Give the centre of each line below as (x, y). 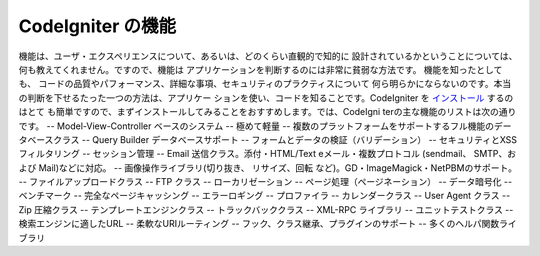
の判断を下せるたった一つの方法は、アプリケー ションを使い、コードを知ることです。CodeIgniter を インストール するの (266, 97)
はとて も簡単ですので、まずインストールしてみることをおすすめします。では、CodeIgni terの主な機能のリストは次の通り (267, 112)
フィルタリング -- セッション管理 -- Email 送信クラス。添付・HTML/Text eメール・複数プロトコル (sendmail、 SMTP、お (267, 154)
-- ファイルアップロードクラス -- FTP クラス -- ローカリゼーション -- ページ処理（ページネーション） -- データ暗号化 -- (265, 182)
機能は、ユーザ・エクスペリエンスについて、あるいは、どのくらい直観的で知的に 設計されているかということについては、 (268, 56)
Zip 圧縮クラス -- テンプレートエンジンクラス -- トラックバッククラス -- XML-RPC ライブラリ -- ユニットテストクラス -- (266, 209)
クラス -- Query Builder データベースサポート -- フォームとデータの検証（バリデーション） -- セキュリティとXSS (285, 139)
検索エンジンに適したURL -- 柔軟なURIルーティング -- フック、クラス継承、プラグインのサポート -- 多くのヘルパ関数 (259, 224)
